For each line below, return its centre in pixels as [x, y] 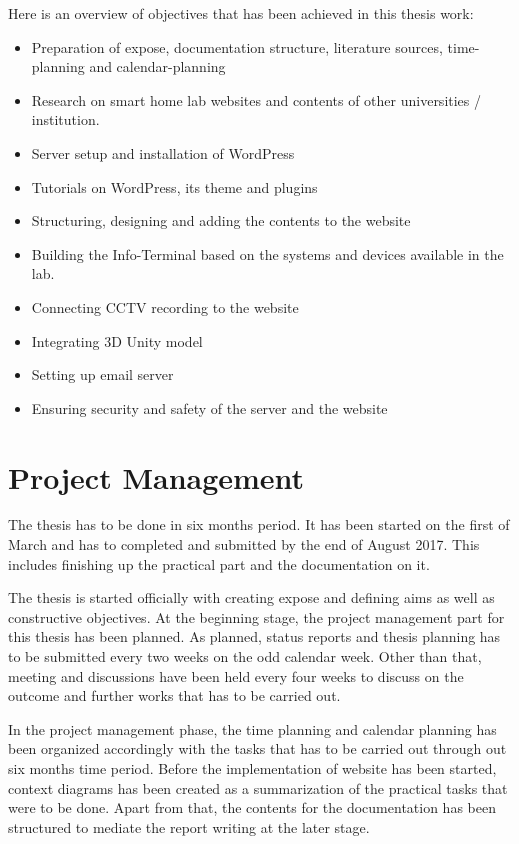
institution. [65, 119]
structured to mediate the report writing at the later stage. [189, 826]
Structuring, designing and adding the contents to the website [221, 220]
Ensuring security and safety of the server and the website [209, 407]
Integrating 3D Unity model [117, 340]
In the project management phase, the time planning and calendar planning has [252, 728]
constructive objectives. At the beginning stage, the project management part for [256, 616]
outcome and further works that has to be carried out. [174, 695]
